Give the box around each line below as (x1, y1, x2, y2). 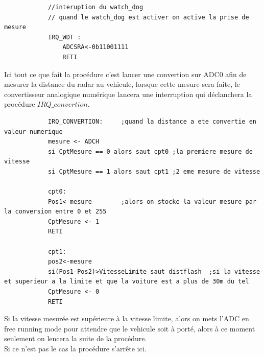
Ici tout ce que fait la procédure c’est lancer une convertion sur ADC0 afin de (4, 68, 247, 79)
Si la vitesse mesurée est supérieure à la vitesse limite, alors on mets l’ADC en (4, 313, 249, 324)
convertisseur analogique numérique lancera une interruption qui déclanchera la (4, 88, 252, 99)
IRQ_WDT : (47, 33, 81, 41)
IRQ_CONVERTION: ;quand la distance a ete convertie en (47, 117, 256, 125)
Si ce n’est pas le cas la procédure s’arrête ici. (4, 343, 147, 353)
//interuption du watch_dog (47, 4, 143, 11)
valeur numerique (4, 128, 63, 135)
